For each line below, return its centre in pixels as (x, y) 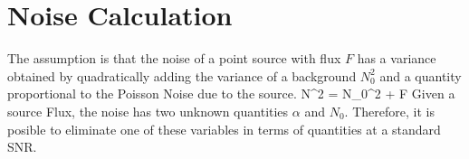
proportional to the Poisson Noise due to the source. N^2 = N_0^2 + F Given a (231, 94)
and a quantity (421, 75)
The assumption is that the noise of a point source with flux (174, 58)
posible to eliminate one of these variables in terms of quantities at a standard (224, 129)
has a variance (397, 58)
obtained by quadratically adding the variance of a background (182, 75)
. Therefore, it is (389, 111)
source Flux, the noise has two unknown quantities (148, 111)
